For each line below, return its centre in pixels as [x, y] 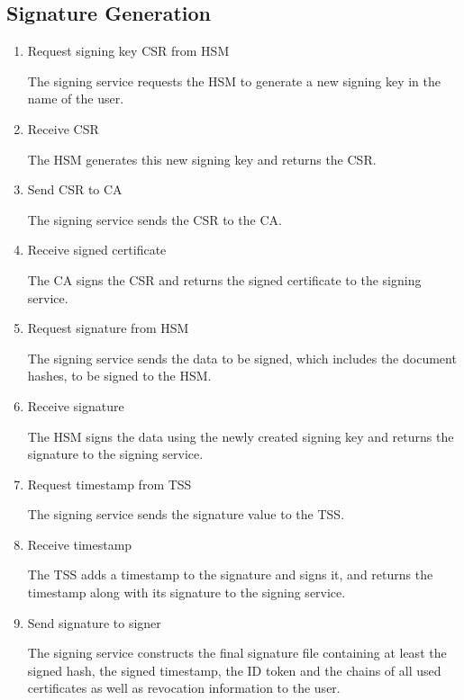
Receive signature [76, 405]
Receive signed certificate [97, 250]
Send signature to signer [94, 622]
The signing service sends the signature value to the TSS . [186, 514]
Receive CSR [63, 128]
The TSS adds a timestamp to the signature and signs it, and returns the [230, 574]
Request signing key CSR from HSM [128, 51]
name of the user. [76, 99]
